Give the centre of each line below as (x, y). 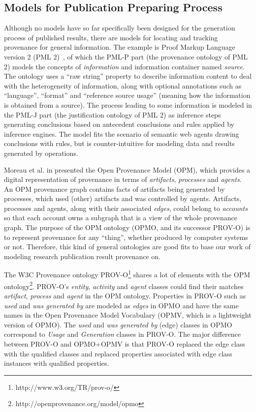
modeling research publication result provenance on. (82, 256)
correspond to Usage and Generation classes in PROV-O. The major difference (123, 334)
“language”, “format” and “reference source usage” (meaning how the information (127, 95)
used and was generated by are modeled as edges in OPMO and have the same (121, 305)
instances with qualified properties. (57, 363)
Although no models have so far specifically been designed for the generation (120, 28)
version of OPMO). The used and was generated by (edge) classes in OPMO (118, 324)
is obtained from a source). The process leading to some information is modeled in (128, 104)
